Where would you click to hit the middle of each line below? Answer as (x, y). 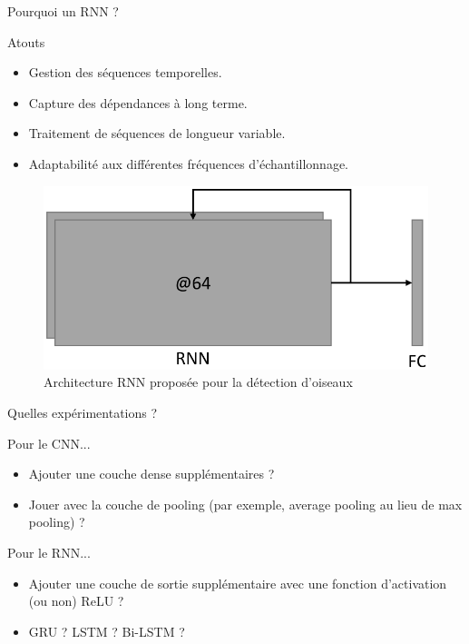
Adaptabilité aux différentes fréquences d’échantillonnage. (188, 163)
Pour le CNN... (49, 443)
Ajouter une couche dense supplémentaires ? (151, 474)
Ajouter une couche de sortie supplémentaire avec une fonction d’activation (238, 583)
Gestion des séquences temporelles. (125, 72)
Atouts (26, 41)
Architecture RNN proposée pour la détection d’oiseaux (198, 382)
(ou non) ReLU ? (76, 601)
